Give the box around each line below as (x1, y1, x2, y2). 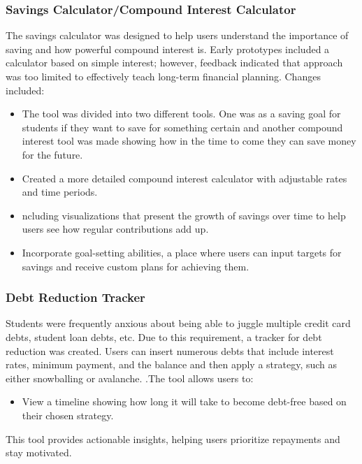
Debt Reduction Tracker (6, 289, 145, 306)
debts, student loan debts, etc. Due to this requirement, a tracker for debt (6, 329, 322, 344)
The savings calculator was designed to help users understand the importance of (6, 28, 349, 43)
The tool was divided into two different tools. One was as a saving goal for (22, 106, 341, 121)
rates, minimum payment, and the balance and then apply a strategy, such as (6, 357, 338, 372)
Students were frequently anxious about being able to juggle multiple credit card (6, 316, 351, 331)
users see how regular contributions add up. (22, 222, 209, 236)
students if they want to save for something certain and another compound (22, 119, 343, 134)
